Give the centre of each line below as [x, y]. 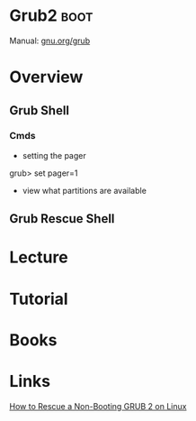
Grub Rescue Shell [62, 219]
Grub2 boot [51, 16]
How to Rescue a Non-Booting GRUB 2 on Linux [98, 406]
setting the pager [54, 155]
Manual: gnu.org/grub [50, 41]
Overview [46, 77]
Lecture [39, 257]
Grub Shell [40, 110]
